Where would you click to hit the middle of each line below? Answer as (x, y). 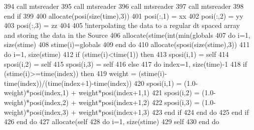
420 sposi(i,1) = (158, 83)
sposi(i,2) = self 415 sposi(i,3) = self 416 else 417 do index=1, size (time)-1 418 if (126, 64)
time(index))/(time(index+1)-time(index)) (68, 83)
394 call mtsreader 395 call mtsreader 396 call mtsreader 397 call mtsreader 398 (124, 6)
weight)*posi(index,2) (36, 102)
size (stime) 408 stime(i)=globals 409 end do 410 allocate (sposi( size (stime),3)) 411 (127, 44)
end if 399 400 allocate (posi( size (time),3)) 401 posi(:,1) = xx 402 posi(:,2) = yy (124, 15)
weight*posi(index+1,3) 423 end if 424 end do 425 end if (164, 112)
